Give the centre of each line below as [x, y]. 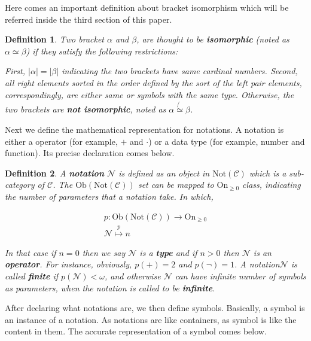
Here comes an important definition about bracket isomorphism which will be [147, 7]
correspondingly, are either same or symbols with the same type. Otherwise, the [150, 94]
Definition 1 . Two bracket [55, 39]
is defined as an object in [164, 173]
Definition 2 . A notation [54, 173]
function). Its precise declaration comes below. [90, 153]
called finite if [31, 276]
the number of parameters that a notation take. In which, [109, 196]
